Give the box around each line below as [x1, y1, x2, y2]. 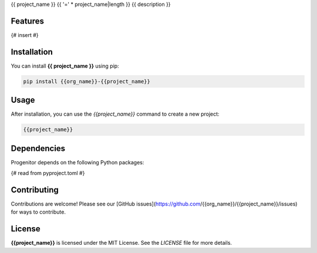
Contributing [11, 185, 59, 195]
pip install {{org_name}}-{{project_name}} [23, 78, 151, 85]
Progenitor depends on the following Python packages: [11, 158, 144, 166]
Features [11, 16, 44, 26]
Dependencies [11, 143, 66, 153]
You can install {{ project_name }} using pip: [11, 62, 120, 69]
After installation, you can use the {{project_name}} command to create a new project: [11, 110, 220, 117]
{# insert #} [11, 31, 39, 38]
